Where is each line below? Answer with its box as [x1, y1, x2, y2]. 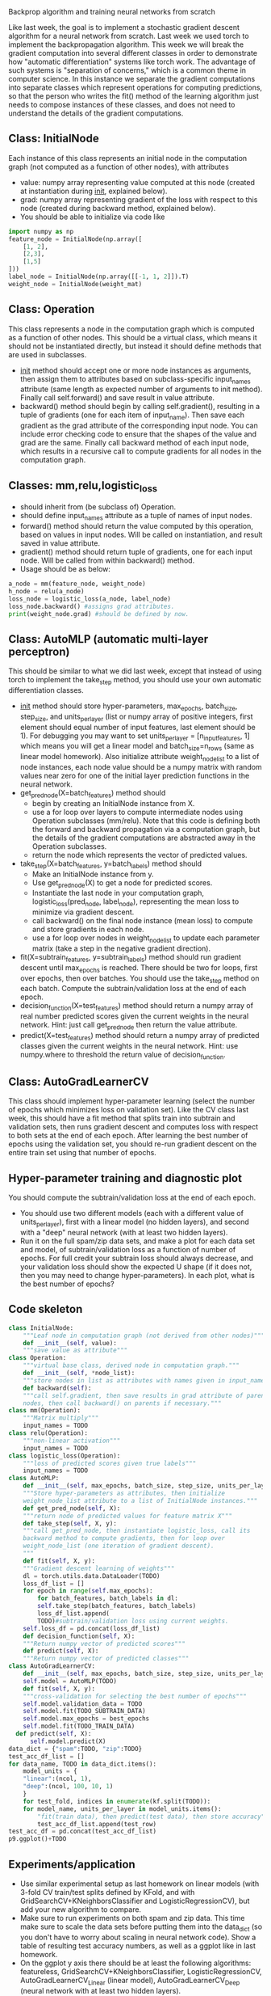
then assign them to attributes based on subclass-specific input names [19, 373, 252, 386]
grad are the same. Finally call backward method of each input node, [19, 438, 249, 448]
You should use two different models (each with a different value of [19, 1209, 244, 1218]
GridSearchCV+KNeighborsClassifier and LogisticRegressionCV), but [19, 1896, 250, 1905]
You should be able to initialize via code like [19, 212, 165, 222]
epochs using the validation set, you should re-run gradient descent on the [8, 1139, 257, 1149]
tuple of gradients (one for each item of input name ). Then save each [19, 410, 244, 422]
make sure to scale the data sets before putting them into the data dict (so [19, 1922, 263, 1933]
